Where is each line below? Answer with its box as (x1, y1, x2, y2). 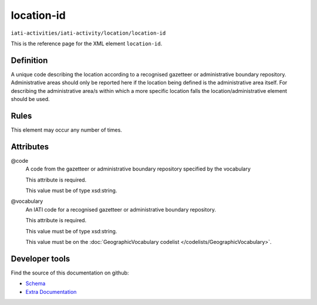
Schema (25, 280, 46, 287)
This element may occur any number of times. (11, 126, 123, 133)
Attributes (11, 142, 49, 152)
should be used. (11, 96, 50, 103)
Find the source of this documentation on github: (11, 269, 129, 276)
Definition (11, 55, 48, 65)
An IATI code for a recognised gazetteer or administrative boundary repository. (25, 206, 217, 213)
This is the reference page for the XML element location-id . (11, 40, 163, 47)
